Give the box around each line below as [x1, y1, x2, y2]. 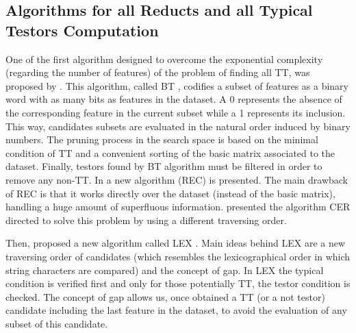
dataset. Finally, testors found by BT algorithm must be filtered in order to [5, 159, 322, 173]
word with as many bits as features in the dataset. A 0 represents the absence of [5, 92, 342, 106]
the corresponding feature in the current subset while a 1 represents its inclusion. [5, 105, 346, 119]
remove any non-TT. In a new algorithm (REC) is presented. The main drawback [5, 172, 348, 186]
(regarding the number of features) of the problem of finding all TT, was [5, 65, 310, 79]
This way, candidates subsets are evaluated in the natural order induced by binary [5, 119, 351, 133]
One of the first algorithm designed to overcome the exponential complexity [5, 51, 323, 66]
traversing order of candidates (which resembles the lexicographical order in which [5, 249, 351, 263]
